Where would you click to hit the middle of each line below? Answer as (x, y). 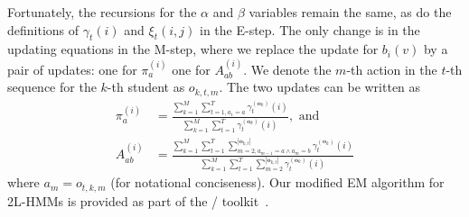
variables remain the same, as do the (350, 12)
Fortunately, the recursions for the (102, 12)
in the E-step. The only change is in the (310, 29)
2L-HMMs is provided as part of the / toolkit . (138, 200)
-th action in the (392, 69)
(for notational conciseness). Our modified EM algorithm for (277, 182)
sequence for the (52, 87)
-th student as (146, 87)
